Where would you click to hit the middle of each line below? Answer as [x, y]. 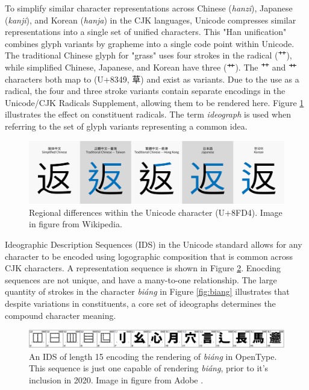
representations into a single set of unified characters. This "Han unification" [146, 32]
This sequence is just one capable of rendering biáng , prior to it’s [149, 368]
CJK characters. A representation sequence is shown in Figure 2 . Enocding [143, 268]
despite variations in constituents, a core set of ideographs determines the [140, 304]
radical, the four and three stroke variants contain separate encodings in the [145, 91]
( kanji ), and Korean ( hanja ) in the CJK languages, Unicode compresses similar [151, 20]
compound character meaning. [61, 315]
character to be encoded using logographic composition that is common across [149, 256]
